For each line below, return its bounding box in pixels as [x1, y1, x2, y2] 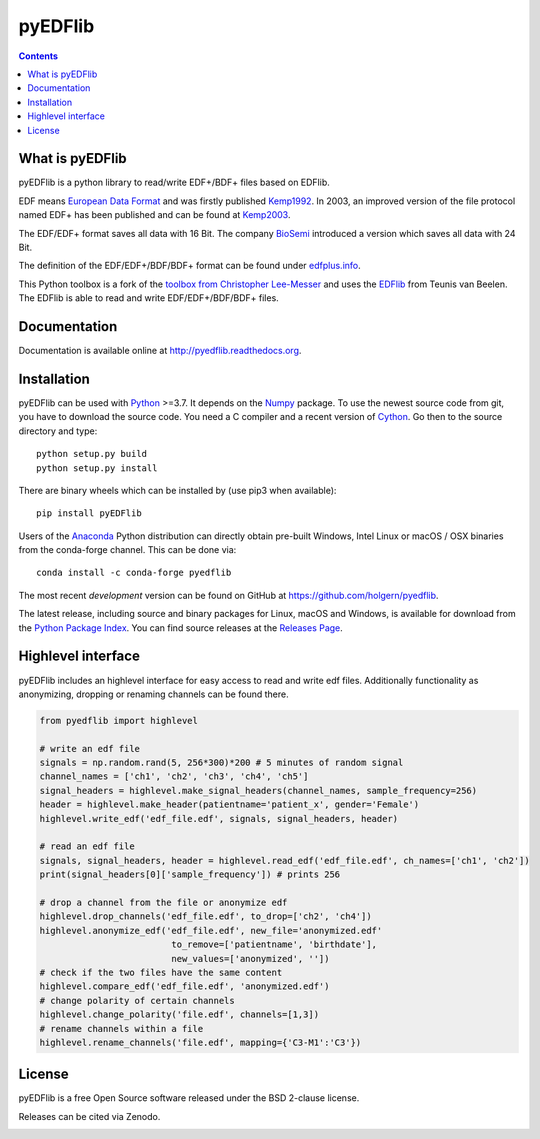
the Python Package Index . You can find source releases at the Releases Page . [18, 621, 344, 634]
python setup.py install [36, 462, 158, 474]
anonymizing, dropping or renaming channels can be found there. [18, 688, 289, 700]
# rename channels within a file [39, 1023, 204, 1034]
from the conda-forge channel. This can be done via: [18, 544, 237, 556]
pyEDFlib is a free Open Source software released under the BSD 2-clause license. [18, 1092, 360, 1104]
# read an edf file [39, 841, 135, 852]
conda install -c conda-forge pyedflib [36, 567, 232, 579]
